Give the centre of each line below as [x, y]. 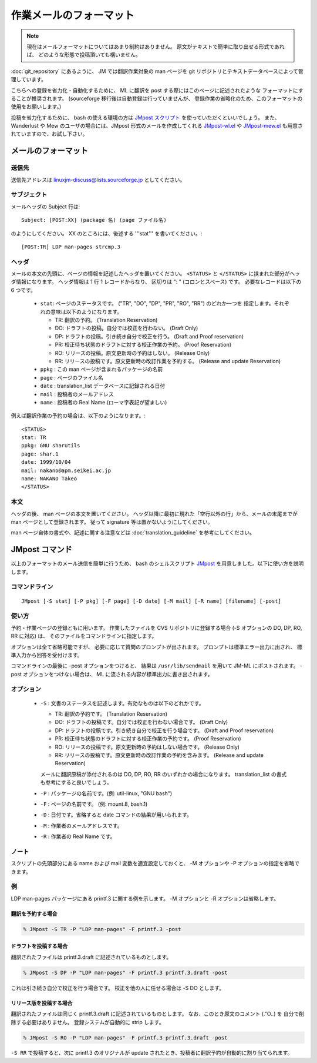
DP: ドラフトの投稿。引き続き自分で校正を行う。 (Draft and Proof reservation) [149, 336]
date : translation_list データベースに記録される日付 [103, 386]
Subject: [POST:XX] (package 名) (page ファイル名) [94, 220]
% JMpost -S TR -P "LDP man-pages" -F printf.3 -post [102, 929]
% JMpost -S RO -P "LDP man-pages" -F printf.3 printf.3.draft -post [125, 1038]
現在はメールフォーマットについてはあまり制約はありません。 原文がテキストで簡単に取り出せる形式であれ [156, 46]
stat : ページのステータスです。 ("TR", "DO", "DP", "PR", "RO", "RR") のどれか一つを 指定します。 [157, 304]
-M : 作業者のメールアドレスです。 [81, 826]
